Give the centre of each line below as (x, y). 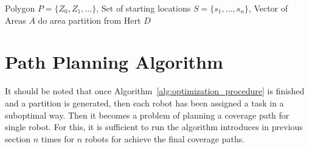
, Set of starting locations (144, 8)
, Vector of (268, 8)
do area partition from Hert (89, 20)
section (18, 138)
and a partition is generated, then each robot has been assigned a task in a (144, 102)
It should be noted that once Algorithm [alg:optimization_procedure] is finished (155, 91)
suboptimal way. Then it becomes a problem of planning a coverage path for (147, 115)
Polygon (20, 8)
